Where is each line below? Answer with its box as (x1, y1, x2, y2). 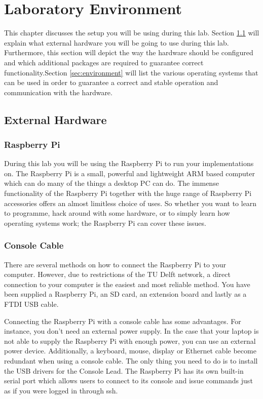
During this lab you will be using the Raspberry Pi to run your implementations (4, 158, 254, 169)
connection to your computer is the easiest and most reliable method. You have (4, 278, 250, 289)
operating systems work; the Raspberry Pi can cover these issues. (4, 217, 206, 228)
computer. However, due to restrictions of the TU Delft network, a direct (4, 269, 231, 280)
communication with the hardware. (4, 87, 112, 97)
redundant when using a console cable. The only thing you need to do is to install (4, 355, 258, 366)
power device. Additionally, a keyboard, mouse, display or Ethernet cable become (4, 345, 256, 356)
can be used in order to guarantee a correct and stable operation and (4, 77, 218, 88)
